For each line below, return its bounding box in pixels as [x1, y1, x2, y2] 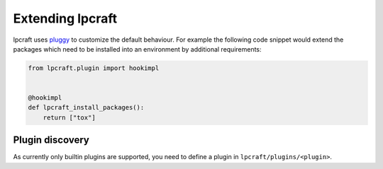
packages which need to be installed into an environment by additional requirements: [13, 45, 262, 53]
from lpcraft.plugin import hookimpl [28, 64, 160, 72]
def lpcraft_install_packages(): [28, 103, 145, 112]
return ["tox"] [43, 113, 96, 122]
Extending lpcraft [13, 11, 118, 26]
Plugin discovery [13, 134, 90, 146]
